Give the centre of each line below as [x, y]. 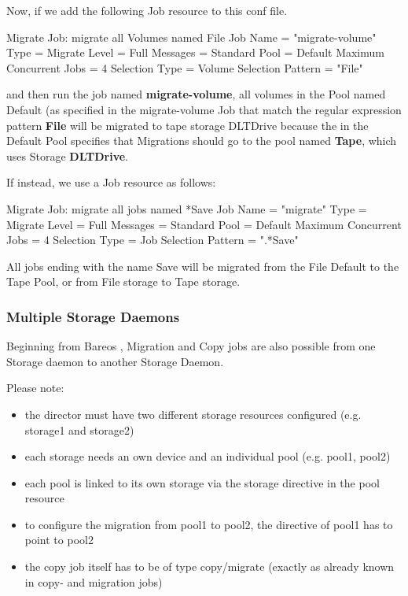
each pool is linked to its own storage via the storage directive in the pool [202, 482]
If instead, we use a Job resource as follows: [111, 182]
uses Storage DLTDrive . [67, 155]
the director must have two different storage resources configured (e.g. [193, 414]
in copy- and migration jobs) [94, 581]
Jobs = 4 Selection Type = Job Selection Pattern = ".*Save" [153, 240]
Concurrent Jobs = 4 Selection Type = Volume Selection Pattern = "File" [185, 67]
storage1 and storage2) [79, 429]
